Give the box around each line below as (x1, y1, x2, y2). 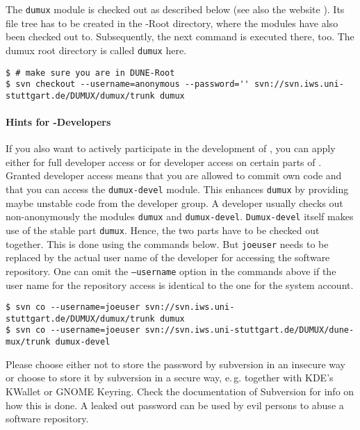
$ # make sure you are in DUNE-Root (6, 67, 175, 78)
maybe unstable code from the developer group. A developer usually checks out (6, 195, 343, 210)
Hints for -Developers (6, 115, 111, 129)
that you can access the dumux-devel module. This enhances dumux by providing (6, 182, 349, 197)
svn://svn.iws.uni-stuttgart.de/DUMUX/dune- (145, 325, 354, 336)
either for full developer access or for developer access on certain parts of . (6, 154, 322, 169)
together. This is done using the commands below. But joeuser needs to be (6, 236, 329, 251)
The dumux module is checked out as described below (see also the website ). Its (6, 2, 345, 16)
